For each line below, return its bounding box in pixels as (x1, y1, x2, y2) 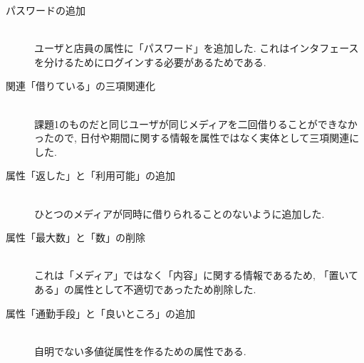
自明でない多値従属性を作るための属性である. (34, 343, 246, 358)
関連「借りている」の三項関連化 (6, 78, 155, 93)
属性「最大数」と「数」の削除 (6, 230, 145, 245)
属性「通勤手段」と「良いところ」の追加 (6, 305, 195, 320)
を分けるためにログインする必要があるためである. (34, 54, 266, 69)
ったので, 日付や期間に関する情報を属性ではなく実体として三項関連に (34, 130, 360, 145)
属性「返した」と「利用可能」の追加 (6, 168, 175, 183)
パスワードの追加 (6, 3, 85, 17)
